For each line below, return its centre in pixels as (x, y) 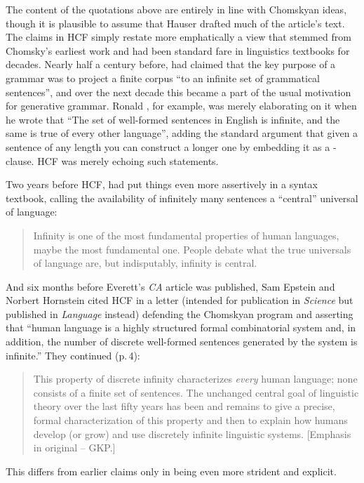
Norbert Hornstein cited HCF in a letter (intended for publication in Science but (180, 300)
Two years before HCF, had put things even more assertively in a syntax (162, 184)
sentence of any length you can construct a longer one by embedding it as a (168, 146)
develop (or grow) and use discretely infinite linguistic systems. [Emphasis (192, 434)
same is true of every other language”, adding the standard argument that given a (182, 133)
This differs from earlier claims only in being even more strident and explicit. (171, 471)
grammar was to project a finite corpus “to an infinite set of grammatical (163, 78)
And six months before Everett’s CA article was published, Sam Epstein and (170, 286)
